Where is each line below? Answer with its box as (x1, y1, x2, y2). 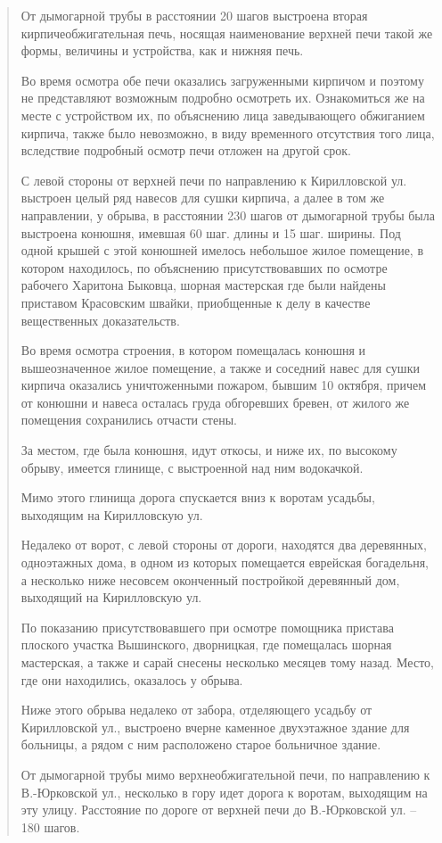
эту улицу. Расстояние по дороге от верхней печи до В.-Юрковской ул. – (20, 800, 417, 819)
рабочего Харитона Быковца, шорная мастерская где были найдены (20, 276, 386, 294)
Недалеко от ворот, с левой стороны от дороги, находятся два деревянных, (20, 535, 427, 554)
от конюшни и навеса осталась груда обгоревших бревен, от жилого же (20, 393, 410, 411)
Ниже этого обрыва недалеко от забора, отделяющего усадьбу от (20, 700, 372, 719)
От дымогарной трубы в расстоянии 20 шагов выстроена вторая (20, 6, 368, 24)
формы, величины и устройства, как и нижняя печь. (20, 41, 304, 60)
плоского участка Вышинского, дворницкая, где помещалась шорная (20, 635, 392, 654)
